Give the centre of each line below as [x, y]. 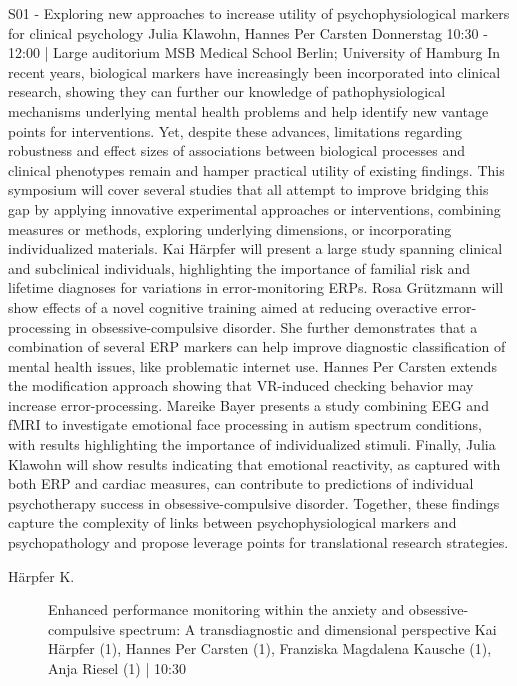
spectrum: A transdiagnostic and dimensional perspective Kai [308, 628]
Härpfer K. [41, 575]
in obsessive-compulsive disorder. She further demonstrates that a [276, 326]
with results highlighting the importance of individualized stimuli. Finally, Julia [252, 444]
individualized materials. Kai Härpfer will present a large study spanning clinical [255, 248]
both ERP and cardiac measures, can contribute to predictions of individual [241, 483]
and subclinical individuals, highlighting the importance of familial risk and [239, 267]
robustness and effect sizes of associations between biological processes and [237, 150]
